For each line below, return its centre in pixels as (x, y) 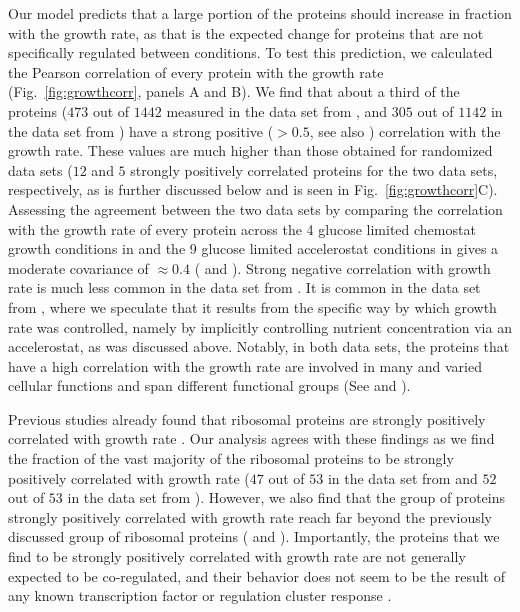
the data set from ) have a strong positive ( (141, 130)
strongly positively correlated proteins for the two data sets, (314, 169)
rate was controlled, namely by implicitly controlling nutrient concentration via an (260, 326)
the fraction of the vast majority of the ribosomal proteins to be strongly (231, 458)
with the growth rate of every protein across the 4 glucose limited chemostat (242, 228)
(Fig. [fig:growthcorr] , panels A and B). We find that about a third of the (234, 91)
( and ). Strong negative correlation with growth (342, 267)
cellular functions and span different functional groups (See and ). (209, 385)
